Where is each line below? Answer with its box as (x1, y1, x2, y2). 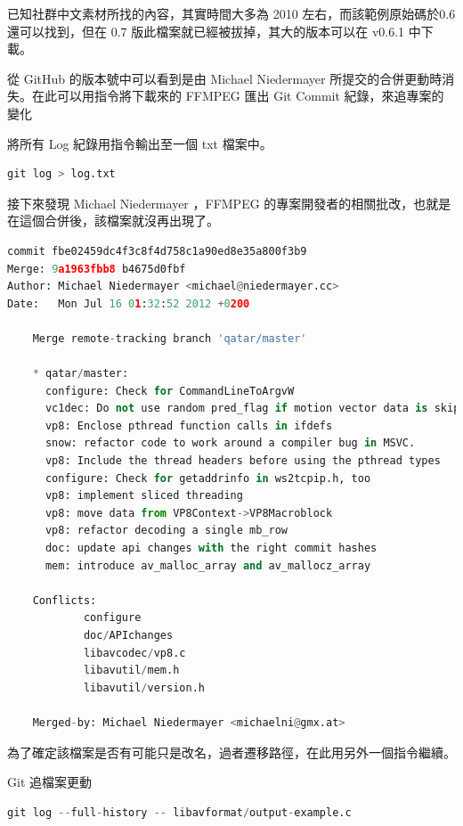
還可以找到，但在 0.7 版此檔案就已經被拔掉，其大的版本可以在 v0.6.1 (7, 21, 405, 40)
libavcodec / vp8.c (83, 646, 186, 659)
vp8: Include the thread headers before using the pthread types (45, 454, 441, 468)
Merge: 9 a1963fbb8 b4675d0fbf (7, 262, 186, 275)
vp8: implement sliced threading (45, 489, 243, 503)
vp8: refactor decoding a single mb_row (45, 524, 288, 537)
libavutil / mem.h (83, 664, 180, 677)
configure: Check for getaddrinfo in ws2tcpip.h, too (45, 471, 371, 485)
